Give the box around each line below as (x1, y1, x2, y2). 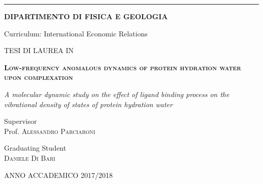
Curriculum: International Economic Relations (4, 28, 148, 38)
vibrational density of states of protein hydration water (4, 99, 173, 109)
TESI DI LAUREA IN (4, 45, 74, 56)
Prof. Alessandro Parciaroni (4, 125, 96, 136)
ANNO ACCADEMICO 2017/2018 (4, 169, 113, 180)
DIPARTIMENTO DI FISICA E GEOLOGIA (4, 11, 168, 21)
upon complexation (4, 72, 73, 82)
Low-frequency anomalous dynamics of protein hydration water (4, 62, 241, 72)
